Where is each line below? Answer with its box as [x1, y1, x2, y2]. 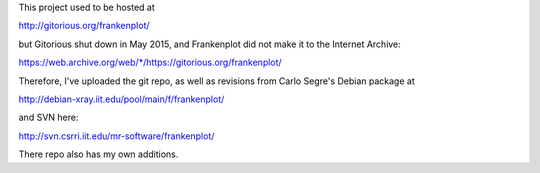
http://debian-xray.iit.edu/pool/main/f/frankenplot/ [18, 93, 225, 105]
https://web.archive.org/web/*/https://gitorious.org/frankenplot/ [18, 56, 282, 69]
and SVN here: [18, 111, 79, 124]
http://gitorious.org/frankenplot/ [18, 20, 150, 32]
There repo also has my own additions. [18, 148, 179, 160]
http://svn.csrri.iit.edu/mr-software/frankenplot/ [18, 130, 215, 142]
